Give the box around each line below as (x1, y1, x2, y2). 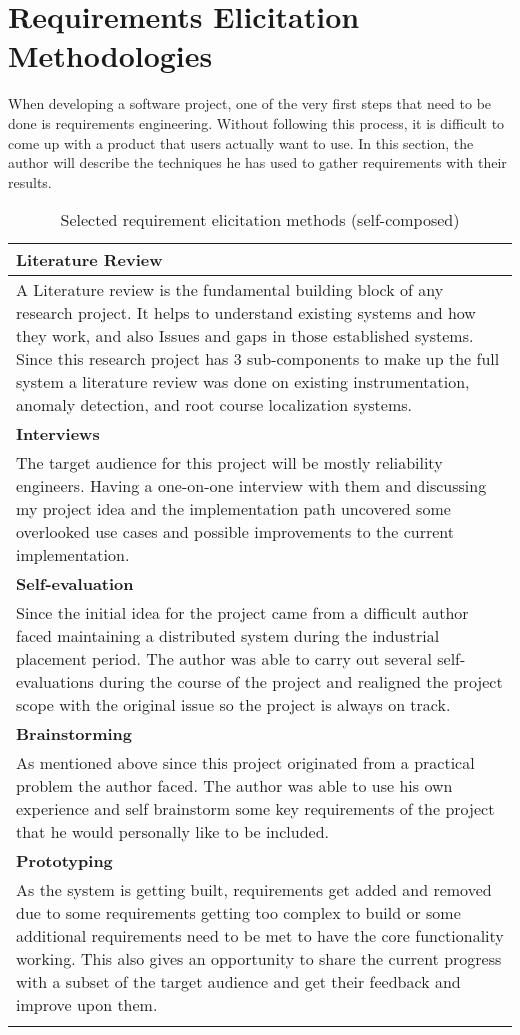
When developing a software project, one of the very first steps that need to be (8, 93, 492, 114)
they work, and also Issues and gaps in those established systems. (16, 324, 474, 348)
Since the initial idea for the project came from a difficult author (16, 601, 469, 625)
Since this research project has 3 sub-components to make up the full (16, 347, 500, 371)
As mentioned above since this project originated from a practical (16, 751, 475, 775)
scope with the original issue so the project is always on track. (16, 693, 451, 717)
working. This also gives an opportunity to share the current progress (16, 947, 502, 971)
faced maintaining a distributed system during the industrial (16, 624, 440, 648)
